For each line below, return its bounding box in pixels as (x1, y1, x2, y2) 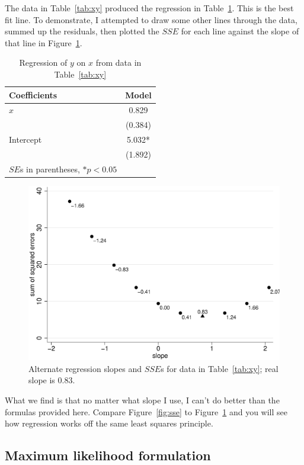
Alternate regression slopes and (28, 362, 142, 374)
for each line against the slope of (181, 25, 299, 37)
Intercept (9, 133, 42, 146)
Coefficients (9, 88, 57, 101)
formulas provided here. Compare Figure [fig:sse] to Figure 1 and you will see (5, 405, 287, 418)
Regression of (19, 56, 68, 69)
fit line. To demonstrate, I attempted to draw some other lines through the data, (5, 13, 297, 25)
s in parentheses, (20, 162, 80, 175)
